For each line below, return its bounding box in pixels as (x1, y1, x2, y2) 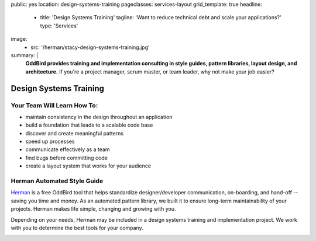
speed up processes (25, 138, 75, 145)
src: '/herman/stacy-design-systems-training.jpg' (30, 44, 150, 51)
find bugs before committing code (25, 154, 108, 161)
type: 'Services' (40, 22, 78, 29)
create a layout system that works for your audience (25, 162, 152, 169)
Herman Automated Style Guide (11, 177, 104, 185)
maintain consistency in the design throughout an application (25, 113, 173, 120)
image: (11, 36, 28, 43)
